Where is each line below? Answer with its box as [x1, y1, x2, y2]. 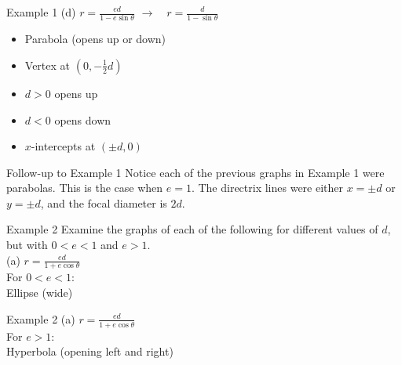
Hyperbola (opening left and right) [6, 343, 174, 360]
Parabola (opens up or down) [24, 31, 166, 47]
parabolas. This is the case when [6, 179, 163, 196]
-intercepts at [31, 138, 96, 154]
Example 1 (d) [6, 4, 76, 20]
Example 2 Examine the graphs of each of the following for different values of [6, 221, 378, 237]
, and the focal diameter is [40, 194, 167, 211]
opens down [54, 111, 111, 128]
